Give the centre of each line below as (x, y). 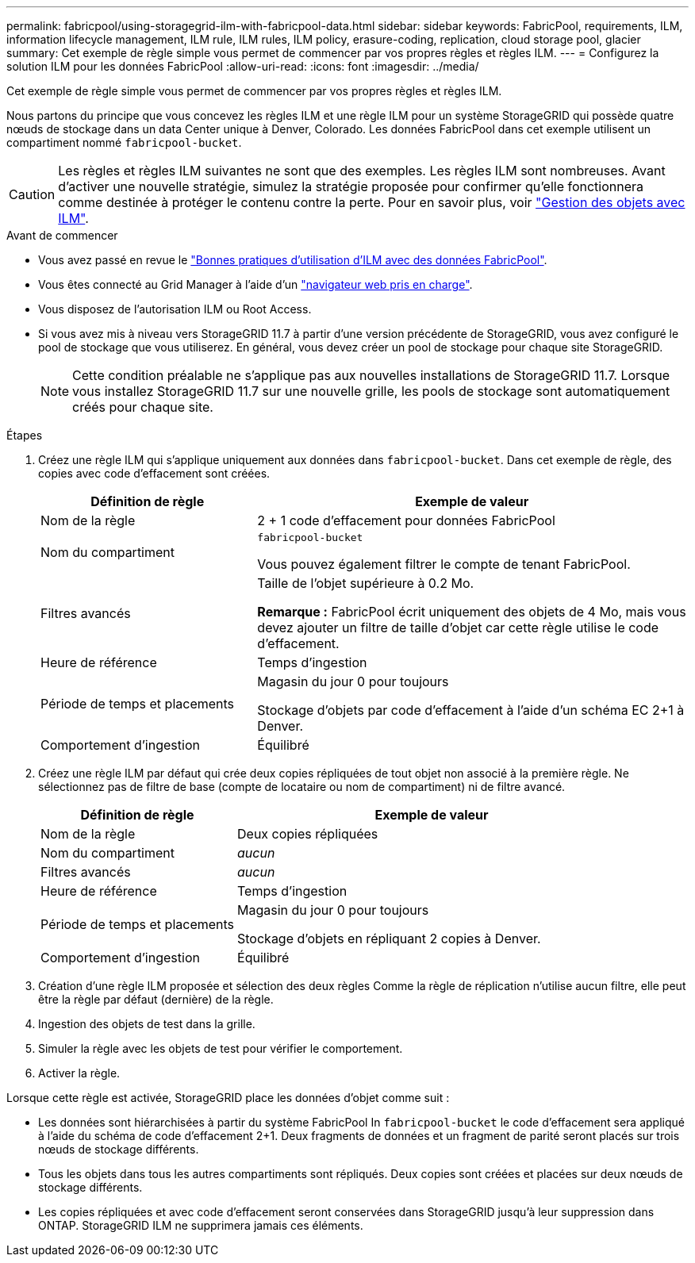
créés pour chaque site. (143, 407)
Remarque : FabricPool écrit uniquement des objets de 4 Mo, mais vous (472, 612)
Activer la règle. (79, 1073)
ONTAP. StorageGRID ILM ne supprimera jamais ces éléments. (201, 1225)
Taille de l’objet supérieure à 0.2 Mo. (366, 583)
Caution (32, 194)
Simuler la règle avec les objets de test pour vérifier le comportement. (221, 1048)
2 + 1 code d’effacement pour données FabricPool (406, 520)
